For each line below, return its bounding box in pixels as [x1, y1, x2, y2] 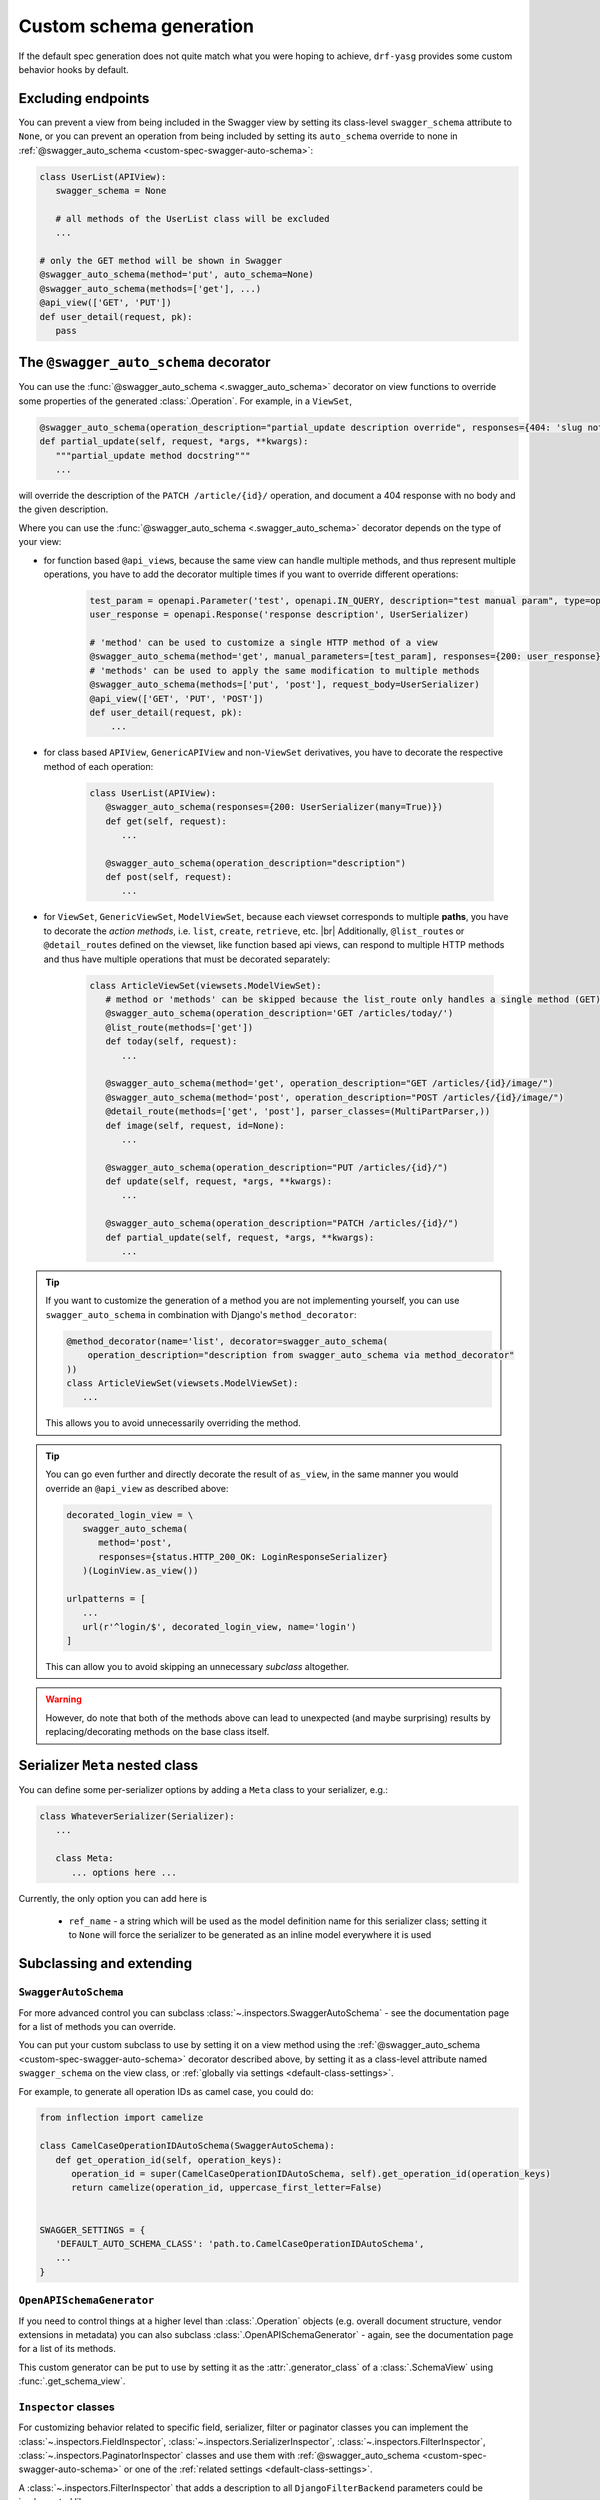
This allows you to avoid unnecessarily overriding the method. [45, 1417, 302, 1429]
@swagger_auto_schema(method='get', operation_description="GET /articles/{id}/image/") [105, 1078, 554, 1089]
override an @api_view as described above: [45, 1482, 229, 1494]
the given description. [18, 503, 109, 515]
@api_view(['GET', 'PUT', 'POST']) [89, 693, 264, 704]
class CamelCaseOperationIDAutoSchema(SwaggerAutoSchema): [39, 2140, 335, 2152]
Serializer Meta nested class [18, 1756, 199, 1774]
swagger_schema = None [55, 185, 167, 196]
